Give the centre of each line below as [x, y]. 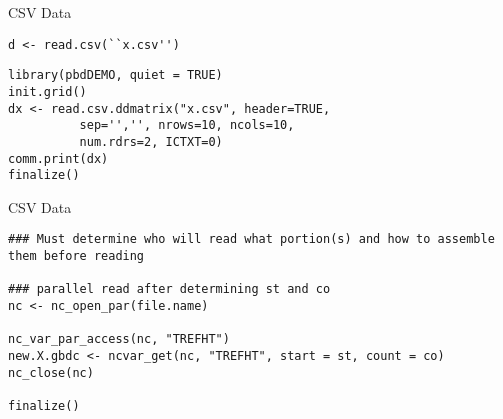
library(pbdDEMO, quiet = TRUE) [115, 75]
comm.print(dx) [58, 158]
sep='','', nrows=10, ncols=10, [187, 125]
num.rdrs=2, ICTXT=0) [151, 141]
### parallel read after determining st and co [169, 289]
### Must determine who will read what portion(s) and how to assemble [251, 239]
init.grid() [47, 91]
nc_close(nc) [51, 372]
